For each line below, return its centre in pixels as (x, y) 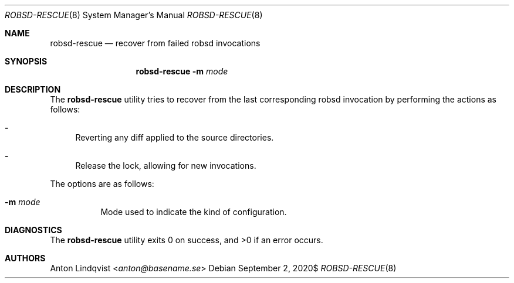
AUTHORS (25, 258)
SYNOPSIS (26, 61)
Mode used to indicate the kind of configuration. (194, 212)
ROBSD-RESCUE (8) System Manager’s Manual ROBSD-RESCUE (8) (134, 15)
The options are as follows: (102, 184)
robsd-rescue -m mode (182, 71)
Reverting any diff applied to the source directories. (175, 137)
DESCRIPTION (33, 89)
